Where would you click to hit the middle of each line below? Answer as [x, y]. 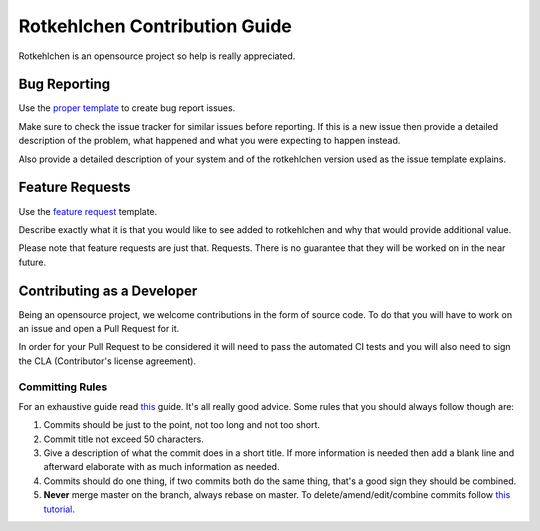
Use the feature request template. [88, 211]
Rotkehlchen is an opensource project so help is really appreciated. [157, 56]
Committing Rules [63, 387]
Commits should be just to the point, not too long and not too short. [181, 425]
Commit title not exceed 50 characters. [123, 439]
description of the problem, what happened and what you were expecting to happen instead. [209, 141]
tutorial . [59, 509]
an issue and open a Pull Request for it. [99, 328]
